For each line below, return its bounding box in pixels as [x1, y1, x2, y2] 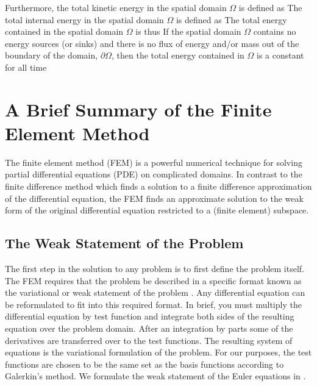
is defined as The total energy [176, 13, 287, 26]
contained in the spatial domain [5, 25, 124, 38]
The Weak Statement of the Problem [5, 234, 244, 252]
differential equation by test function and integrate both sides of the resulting [5, 310, 294, 323]
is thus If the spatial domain [135, 25, 241, 38]
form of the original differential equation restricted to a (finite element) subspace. [5, 204, 309, 216]
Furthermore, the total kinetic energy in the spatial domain [5, 1, 227, 13]
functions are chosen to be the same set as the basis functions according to [5, 357, 284, 370]
